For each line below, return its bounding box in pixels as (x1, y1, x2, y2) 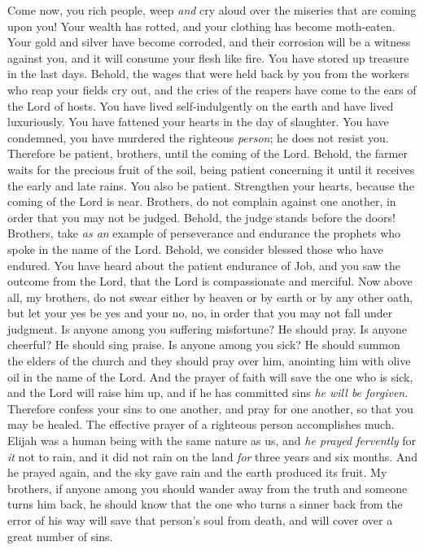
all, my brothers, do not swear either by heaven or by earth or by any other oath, (7, 288, 413, 305)
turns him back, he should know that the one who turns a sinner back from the (7, 495, 403, 513)
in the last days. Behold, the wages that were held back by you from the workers (7, 65, 409, 82)
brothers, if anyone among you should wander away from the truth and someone (7, 479, 408, 496)
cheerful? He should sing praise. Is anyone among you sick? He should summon (7, 336, 400, 353)
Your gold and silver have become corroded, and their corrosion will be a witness (7, 33, 411, 50)
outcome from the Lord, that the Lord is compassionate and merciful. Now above (7, 273, 413, 290)
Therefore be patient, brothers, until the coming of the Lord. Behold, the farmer (7, 145, 408, 162)
